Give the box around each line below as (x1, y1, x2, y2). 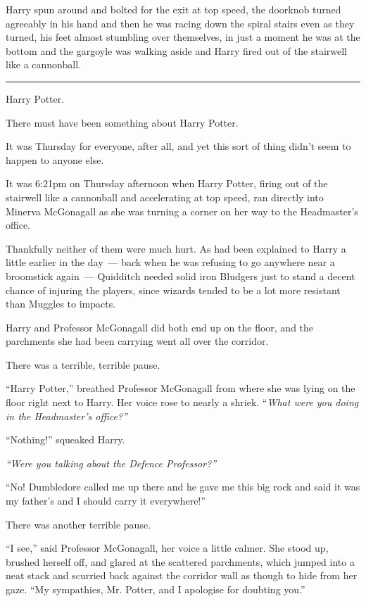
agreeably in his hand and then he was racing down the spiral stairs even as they (6, 15, 355, 30)
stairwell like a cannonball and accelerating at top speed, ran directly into (6, 189, 324, 204)
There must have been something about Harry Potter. (6, 115, 239, 129)
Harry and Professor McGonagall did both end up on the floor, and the (6, 320, 314, 334)
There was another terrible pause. (6, 517, 151, 531)
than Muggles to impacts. (6, 296, 116, 311)
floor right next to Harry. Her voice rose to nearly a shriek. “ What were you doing (6, 395, 359, 410)
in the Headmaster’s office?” (6, 408, 127, 423)
